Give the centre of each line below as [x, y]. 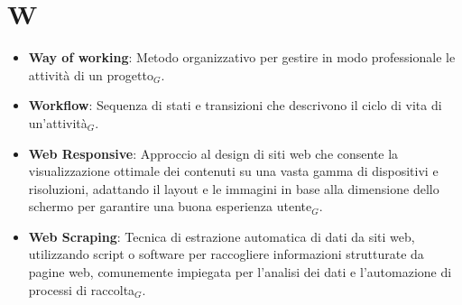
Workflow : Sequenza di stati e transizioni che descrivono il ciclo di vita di [235, 105]
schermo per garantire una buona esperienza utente [170, 206]
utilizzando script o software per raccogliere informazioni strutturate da [226, 254]
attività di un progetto [91, 74]
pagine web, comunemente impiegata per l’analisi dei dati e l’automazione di [240, 272]
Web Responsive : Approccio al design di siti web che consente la [213, 153]
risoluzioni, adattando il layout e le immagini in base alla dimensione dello [234, 188]
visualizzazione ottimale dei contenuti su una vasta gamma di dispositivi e [233, 171]
